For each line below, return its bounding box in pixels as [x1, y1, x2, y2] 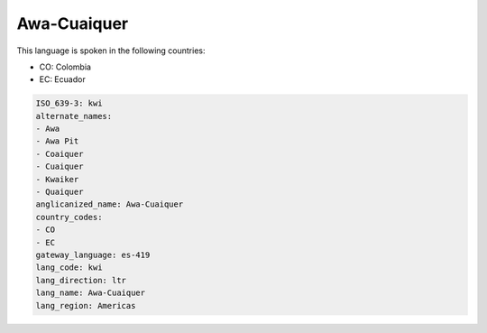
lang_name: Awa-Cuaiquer [35, 288, 146, 298]
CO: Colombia [39, 61, 92, 72]
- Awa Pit [35, 136, 79, 146]
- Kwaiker [35, 174, 79, 184]
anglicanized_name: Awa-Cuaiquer [35, 199, 184, 209]
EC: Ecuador [39, 74, 86, 85]
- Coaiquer [35, 149, 84, 159]
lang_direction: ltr [35, 275, 126, 285]
